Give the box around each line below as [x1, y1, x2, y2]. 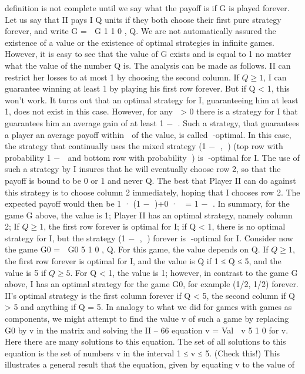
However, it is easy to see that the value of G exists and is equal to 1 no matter [5, 48, 291, 60]
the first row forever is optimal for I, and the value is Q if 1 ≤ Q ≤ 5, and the [5, 255, 281, 267]
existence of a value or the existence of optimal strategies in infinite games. [5, 36, 274, 48]
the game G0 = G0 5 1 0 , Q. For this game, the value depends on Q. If [5, 243, 269, 255]
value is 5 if [5, 266, 46, 278]
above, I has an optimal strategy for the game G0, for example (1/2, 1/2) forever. [5, 278, 299, 290]
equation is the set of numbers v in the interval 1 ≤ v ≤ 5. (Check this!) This [5, 346, 280, 359]
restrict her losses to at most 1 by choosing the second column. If [5, 70, 239, 83]
